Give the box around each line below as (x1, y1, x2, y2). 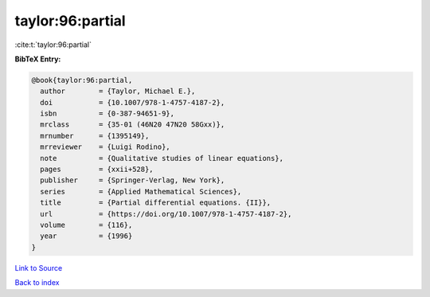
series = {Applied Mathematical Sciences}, (40, 187, 242, 196)
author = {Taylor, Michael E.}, (40, 87, 196, 96)
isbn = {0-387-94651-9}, (40, 109, 175, 119)
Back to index (14, 278, 60, 287)
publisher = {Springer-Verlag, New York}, (40, 176, 225, 185)
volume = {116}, (40, 221, 133, 229)
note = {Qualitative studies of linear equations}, (40, 154, 284, 162)
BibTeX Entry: (14, 54, 61, 64)
